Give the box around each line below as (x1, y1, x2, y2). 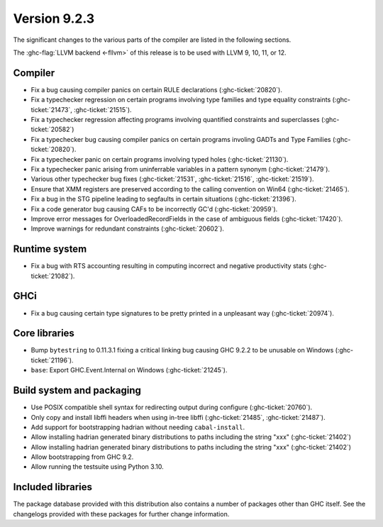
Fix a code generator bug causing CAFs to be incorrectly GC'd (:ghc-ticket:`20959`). (30, 204, 278, 213)
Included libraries (13, 481, 92, 493)
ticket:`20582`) (30, 125, 74, 134)
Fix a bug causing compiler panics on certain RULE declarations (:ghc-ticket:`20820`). (30, 85, 283, 94)
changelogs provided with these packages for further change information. (13, 509, 230, 518)
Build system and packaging (13, 384, 142, 396)
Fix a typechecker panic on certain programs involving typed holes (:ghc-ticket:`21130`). (30, 155, 289, 163)
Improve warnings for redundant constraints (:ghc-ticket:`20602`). (30, 224, 225, 233)
